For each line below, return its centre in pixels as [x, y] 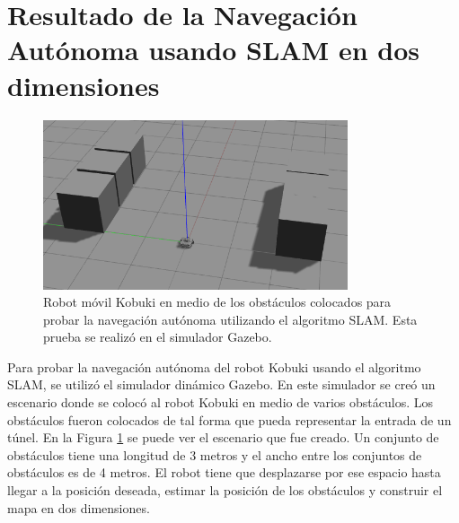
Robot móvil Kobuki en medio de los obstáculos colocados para [217, 302]
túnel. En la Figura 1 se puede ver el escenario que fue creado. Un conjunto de [223, 437]
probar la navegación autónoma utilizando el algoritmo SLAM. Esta [230, 319]
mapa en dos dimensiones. [79, 507]
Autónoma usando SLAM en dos [213, 50]
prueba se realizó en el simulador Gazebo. [158, 337]
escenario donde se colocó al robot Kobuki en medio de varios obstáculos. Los [221, 402]
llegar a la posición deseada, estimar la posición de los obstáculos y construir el [225, 490]
